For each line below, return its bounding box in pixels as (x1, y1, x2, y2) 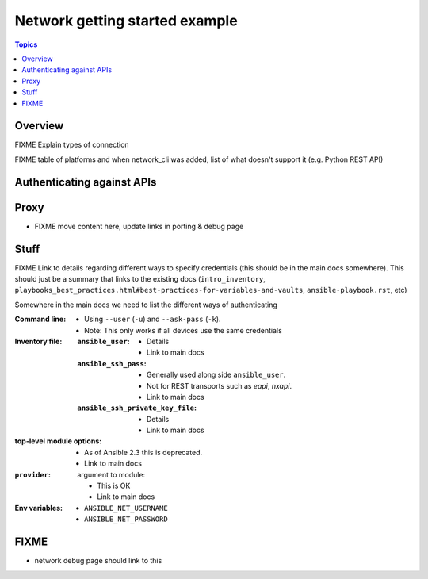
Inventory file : (14, 336, 63, 346)
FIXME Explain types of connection (14, 140, 130, 150)
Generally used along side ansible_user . (147, 370, 286, 380)
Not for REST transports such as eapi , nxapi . (147, 381, 292, 390)
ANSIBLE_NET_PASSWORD (84, 515, 168, 523)
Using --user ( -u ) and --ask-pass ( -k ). (84, 314, 221, 324)
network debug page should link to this (34, 556, 162, 566)
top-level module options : (14, 436, 102, 446)
